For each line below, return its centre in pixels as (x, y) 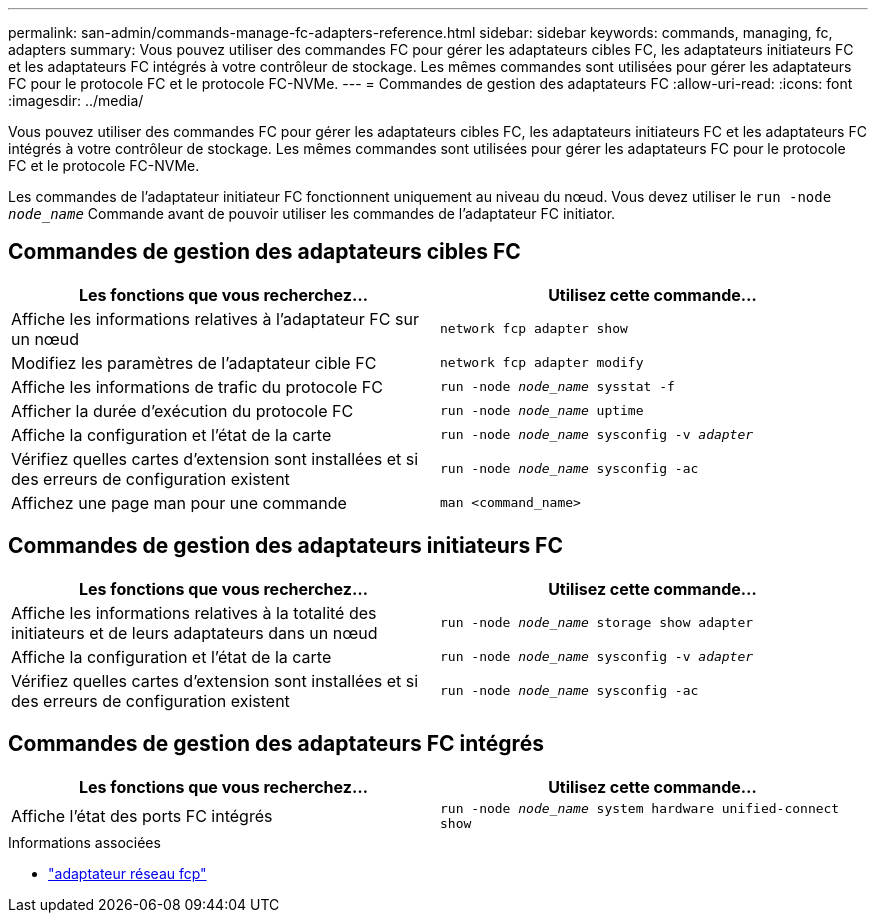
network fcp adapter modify (542, 363)
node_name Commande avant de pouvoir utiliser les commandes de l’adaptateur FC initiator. (312, 213)
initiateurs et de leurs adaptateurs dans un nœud (194, 632)
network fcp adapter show (534, 329)
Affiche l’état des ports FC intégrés (142, 815)
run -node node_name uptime (542, 411)
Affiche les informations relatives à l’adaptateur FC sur (215, 318)
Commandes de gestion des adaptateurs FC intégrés (276, 744)
